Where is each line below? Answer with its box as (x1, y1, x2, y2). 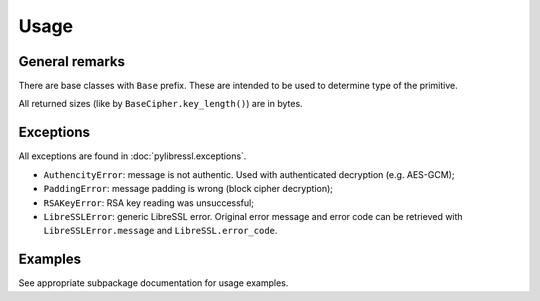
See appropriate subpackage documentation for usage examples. (18, 277, 289, 289)
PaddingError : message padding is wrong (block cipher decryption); (43, 183, 334, 195)
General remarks (18, 53, 125, 70)
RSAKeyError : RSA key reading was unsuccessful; (43, 196, 255, 209)
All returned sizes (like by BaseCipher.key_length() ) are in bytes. (18, 98, 304, 110)
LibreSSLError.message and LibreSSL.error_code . (43, 225, 278, 237)
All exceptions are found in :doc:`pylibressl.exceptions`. (18, 150, 247, 162)
